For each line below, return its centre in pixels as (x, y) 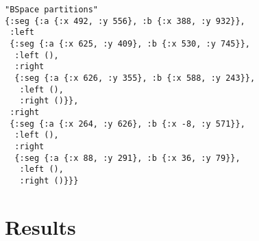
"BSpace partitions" (52, 10)
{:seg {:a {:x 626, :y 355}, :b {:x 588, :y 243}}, (135, 78)
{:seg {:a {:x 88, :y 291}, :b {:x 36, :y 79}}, (127, 158)
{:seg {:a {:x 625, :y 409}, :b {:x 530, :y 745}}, (130, 43)
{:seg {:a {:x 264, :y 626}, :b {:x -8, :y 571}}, (127, 124)
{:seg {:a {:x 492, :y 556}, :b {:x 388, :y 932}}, (125, 21)
